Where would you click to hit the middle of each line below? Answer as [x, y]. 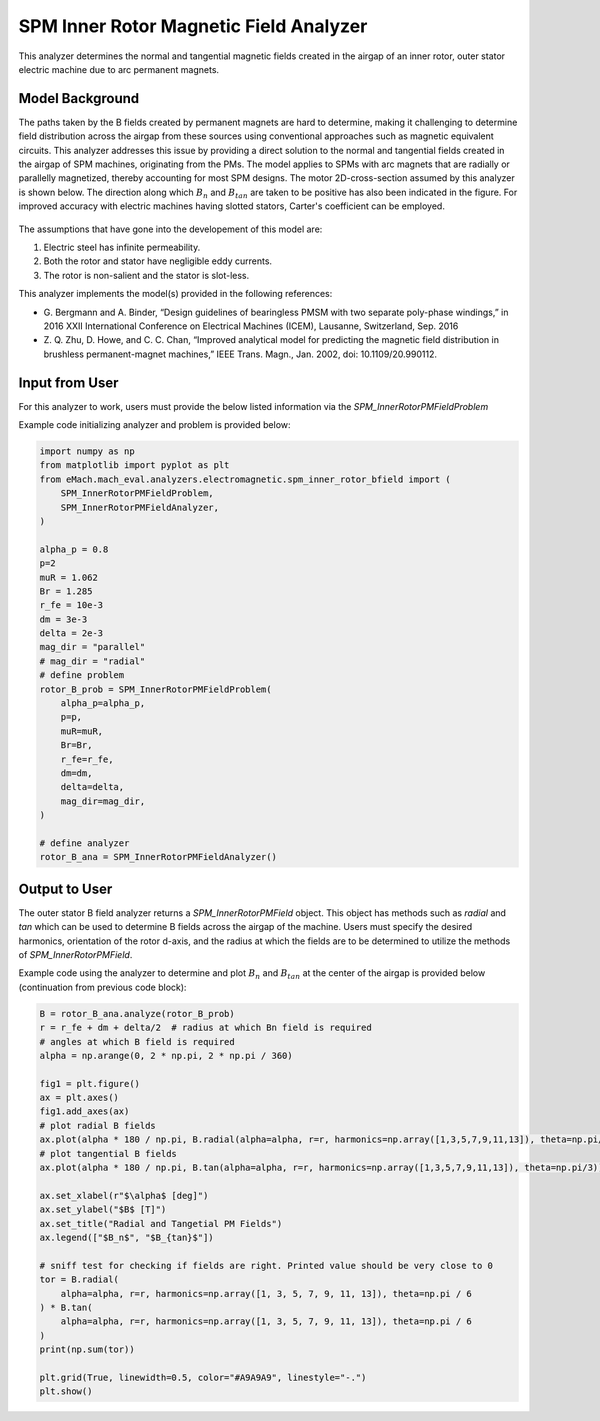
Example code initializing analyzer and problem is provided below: [154, 424]
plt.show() [66, 1391]
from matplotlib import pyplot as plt [134, 465]
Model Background [79, 98]
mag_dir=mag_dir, [103, 801]
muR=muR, [82, 731]
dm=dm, [76, 773]
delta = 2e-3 [71, 633]
